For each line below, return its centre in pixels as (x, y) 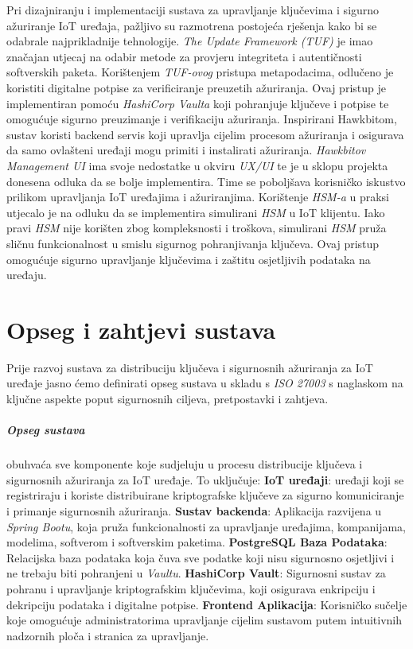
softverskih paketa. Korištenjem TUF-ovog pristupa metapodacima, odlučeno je (200, 72)
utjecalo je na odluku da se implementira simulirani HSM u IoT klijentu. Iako (196, 212)
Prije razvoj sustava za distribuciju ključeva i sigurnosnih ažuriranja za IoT (190, 367)
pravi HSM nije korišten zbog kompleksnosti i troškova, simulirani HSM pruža (197, 228)
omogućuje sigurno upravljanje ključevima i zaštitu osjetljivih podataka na (189, 259)
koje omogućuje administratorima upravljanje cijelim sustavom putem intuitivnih (205, 620)
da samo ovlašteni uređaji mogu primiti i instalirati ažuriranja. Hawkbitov (186, 150)
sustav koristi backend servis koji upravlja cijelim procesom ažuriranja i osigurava (205, 134)
